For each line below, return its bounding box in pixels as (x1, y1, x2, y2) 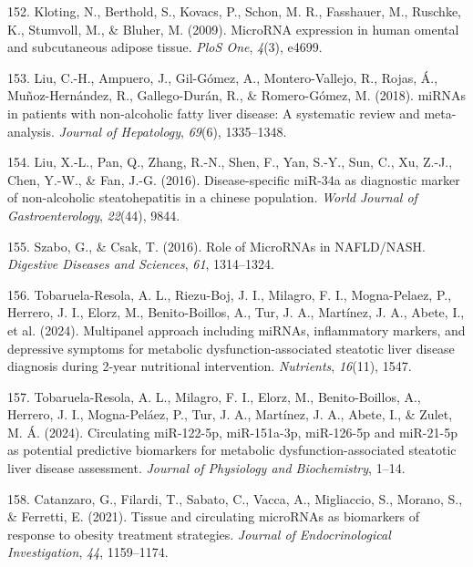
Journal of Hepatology (58, 121, 181, 140)
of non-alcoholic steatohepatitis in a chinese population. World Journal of (7, 188, 417, 207)
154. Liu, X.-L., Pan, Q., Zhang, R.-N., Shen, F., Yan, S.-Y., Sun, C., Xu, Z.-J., (7, 152, 453, 171)
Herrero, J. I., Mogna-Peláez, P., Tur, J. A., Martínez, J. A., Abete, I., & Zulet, (7, 405, 453, 424)
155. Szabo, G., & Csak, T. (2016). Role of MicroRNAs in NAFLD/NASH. (7, 236, 426, 255)
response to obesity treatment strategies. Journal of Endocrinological (7, 524, 391, 543)
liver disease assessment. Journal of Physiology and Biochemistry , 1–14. (7, 459, 406, 478)
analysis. (7, 121, 55, 140)
